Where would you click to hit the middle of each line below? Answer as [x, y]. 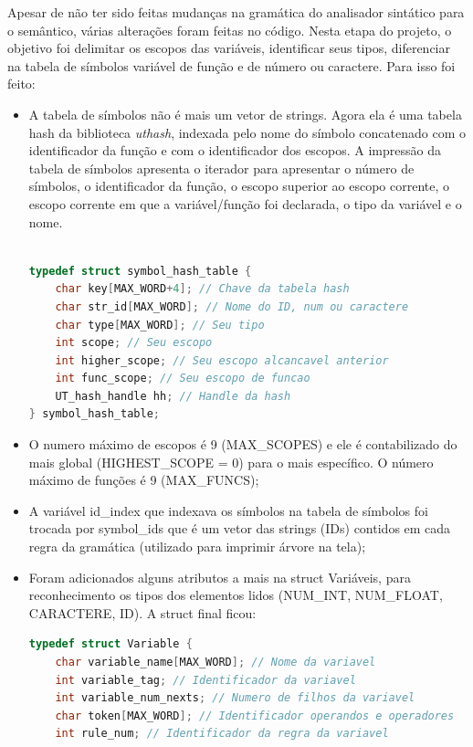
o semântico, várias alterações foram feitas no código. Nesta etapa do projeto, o [230, 30]
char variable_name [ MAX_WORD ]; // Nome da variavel [215, 662]
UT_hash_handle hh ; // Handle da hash [173, 396]
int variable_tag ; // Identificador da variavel [205, 680]
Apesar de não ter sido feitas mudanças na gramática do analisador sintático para [236, 12]
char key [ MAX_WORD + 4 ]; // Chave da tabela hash [202, 289]
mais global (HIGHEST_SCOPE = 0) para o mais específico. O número [231, 462]
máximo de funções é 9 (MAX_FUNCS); [144, 480]
